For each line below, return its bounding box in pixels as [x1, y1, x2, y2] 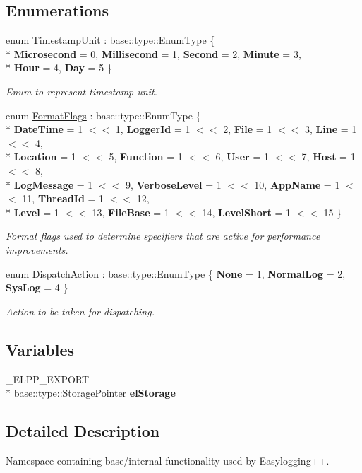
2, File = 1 [223, 122, 272, 136]
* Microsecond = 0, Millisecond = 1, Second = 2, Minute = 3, [6, 46, 301, 61]
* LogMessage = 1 [6, 177, 93, 192]
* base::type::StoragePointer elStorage [6, 385, 176, 400]
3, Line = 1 [305, 122, 357, 136]
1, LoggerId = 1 [115, 122, 191, 136]
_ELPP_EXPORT [6, 371, 90, 386]
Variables [6, 338, 75, 360]
